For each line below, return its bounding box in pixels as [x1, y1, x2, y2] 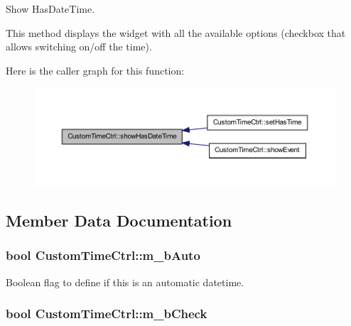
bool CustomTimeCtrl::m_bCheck [6, 305, 207, 322]
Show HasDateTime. [6, 1, 95, 16]
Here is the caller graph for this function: [6, 63, 185, 77]
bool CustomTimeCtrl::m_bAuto [6, 246, 200, 264]
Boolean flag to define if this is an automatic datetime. [6, 274, 244, 289]
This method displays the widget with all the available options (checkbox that [6, 25, 346, 40]
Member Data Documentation [6, 210, 232, 232]
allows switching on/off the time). [6, 39, 152, 54]
